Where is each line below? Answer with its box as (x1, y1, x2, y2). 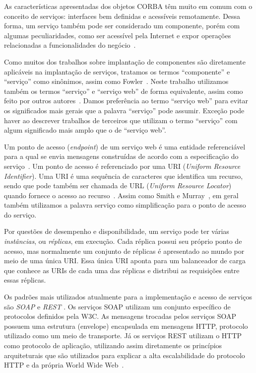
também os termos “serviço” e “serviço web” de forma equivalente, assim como (4, 85, 243, 96)
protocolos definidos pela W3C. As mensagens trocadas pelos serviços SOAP (4, 311, 237, 321)
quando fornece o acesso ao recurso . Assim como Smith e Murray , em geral (4, 190, 239, 200)
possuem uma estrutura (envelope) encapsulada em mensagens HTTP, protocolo (4, 320, 248, 331)
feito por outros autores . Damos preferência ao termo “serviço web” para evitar (4, 95, 248, 106)
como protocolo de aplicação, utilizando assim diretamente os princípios (4, 340, 222, 350)
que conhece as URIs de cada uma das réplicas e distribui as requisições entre (4, 265, 240, 275)
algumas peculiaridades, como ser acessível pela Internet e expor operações (4, 30, 231, 40)
